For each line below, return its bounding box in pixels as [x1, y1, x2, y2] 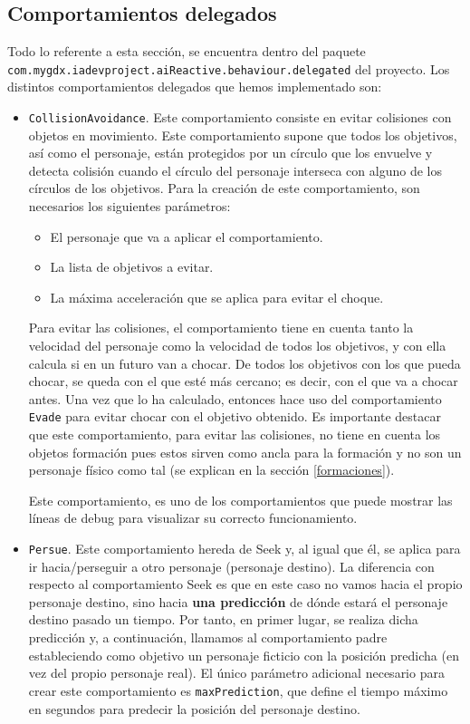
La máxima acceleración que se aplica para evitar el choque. [50, 287, 384, 306]
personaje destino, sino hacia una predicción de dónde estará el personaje [28, 592, 448, 611]
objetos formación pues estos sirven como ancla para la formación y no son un [28, 442, 462, 461]
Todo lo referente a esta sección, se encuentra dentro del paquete [7, 42, 366, 61]
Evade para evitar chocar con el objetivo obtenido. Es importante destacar [28, 407, 441, 426]
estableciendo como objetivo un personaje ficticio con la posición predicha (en [28, 645, 459, 664]
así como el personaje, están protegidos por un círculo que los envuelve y [28, 143, 433, 162]
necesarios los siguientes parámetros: [28, 197, 231, 216]
